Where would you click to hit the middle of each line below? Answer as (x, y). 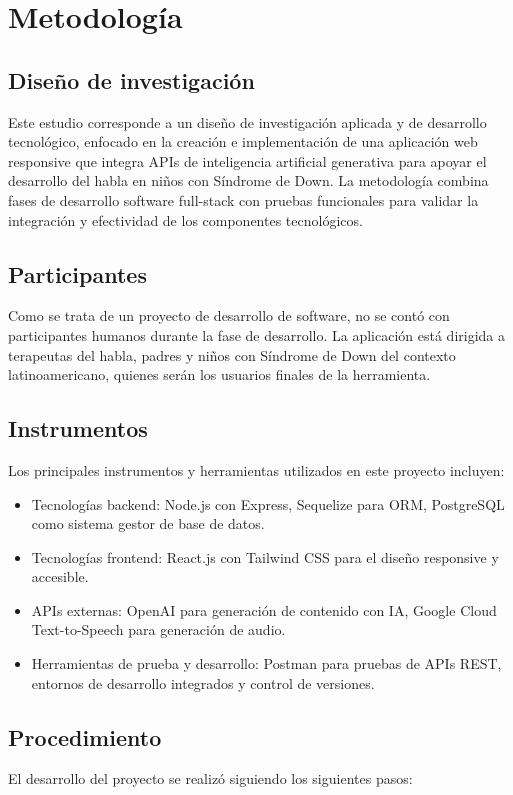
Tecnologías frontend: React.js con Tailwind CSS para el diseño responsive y (265, 556)
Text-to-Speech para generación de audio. (158, 629)
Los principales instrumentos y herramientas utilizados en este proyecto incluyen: (256, 469)
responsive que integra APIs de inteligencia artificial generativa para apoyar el (247, 160)
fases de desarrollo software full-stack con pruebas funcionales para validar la (243, 199)
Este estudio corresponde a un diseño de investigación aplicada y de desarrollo (247, 121)
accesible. (60, 576)
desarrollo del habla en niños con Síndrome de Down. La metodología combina (248, 180)
